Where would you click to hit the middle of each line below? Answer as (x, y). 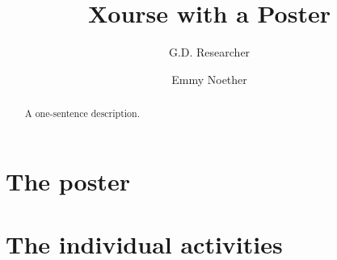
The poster (68, 180)
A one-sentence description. (82, 113)
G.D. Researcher (209, 52)
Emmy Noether (209, 79)
